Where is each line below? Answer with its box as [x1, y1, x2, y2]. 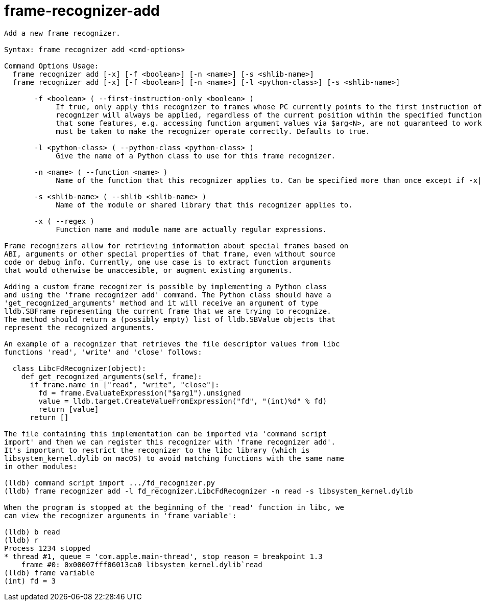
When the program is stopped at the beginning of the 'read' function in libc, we [4, 503, 344, 511]
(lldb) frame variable [4, 568, 95, 577]
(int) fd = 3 [4, 576, 56, 585]
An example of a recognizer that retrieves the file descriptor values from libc [4, 339, 340, 348]
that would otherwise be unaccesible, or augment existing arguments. [4, 266, 293, 274]
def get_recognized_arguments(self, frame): [21, 372, 202, 381]
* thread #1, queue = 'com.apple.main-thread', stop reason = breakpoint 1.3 [4, 552, 323, 561]
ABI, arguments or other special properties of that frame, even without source [4, 249, 336, 258]
